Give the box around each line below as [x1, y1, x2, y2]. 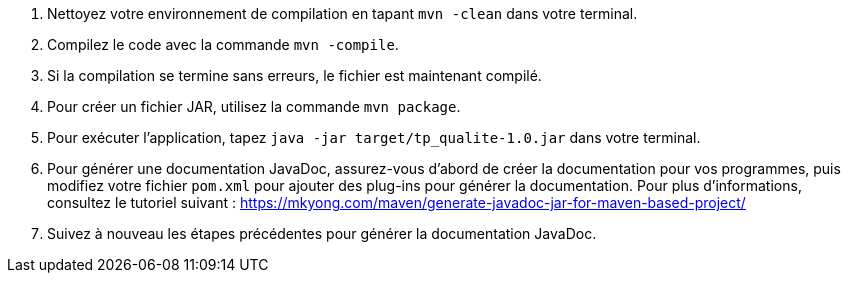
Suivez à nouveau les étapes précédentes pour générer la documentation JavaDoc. [47, 225, 597, 242]
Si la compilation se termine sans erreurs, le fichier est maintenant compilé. [47, 67, 542, 84]
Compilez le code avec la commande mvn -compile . [47, 36, 399, 53]
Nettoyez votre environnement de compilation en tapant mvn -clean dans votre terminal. [47, 5, 638, 22]
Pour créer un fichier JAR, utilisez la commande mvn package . [47, 98, 461, 115]
